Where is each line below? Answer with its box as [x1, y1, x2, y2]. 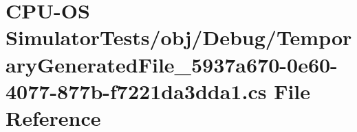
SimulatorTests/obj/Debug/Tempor [6, 23, 352, 51]
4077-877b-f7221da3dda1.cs [6, 77, 267, 105]
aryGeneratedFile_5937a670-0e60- [6, 50, 338, 78]
